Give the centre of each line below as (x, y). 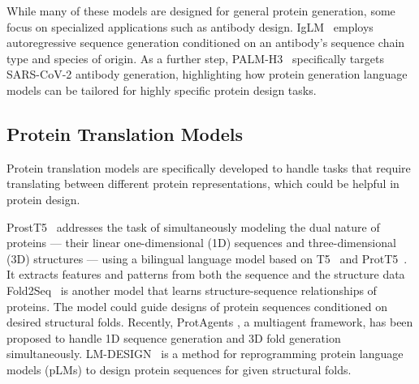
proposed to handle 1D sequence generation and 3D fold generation (174, 337)
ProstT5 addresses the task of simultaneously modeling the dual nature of (193, 226)
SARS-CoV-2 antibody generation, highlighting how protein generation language (207, 74)
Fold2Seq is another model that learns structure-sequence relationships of (192, 290)
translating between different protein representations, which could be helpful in (203, 183)
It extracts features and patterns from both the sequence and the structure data (206, 274)
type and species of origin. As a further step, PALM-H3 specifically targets (195, 58)
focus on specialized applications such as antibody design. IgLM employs (190, 26)
